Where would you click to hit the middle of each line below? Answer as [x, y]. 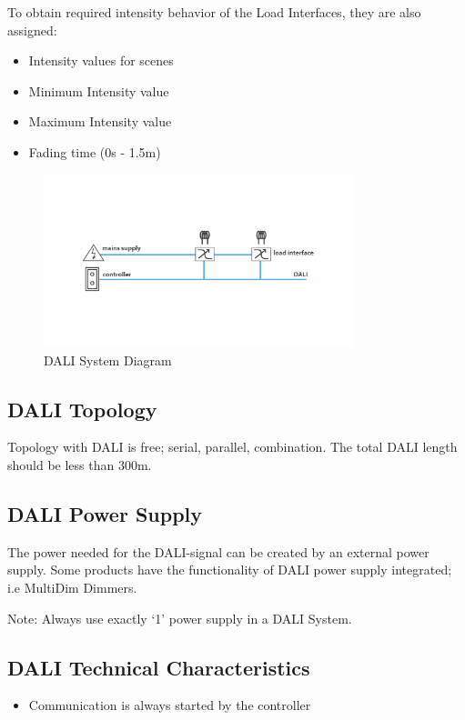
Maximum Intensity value [100, 121]
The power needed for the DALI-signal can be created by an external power [218, 551]
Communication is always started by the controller [170, 705]
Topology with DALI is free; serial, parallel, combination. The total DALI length [232, 447]
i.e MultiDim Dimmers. [72, 587]
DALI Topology [82, 409]
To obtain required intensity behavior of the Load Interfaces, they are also [214, 12]
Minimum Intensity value [99, 90]
